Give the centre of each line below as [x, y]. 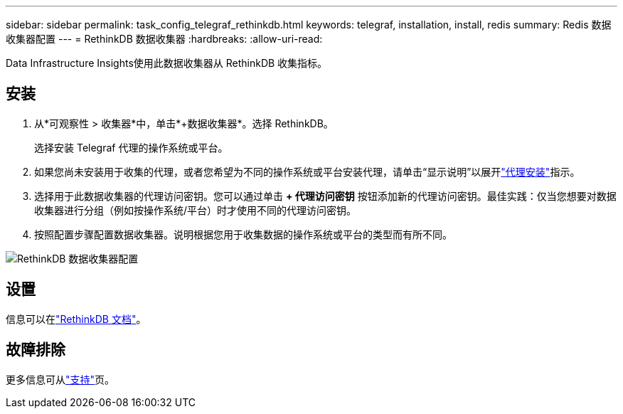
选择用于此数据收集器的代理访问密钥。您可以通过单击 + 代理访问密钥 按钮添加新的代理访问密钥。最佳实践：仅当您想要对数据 [325, 196]
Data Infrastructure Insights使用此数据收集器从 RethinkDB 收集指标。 [167, 63]
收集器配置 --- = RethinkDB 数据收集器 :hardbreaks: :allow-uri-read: [164, 39]
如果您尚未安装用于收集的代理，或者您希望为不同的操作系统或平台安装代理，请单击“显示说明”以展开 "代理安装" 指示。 [307, 171]
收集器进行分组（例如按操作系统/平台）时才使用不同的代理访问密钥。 [196, 210]
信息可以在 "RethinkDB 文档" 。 [76, 319]
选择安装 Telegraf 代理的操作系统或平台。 [131, 147]
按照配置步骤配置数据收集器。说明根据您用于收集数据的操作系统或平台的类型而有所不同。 [243, 234]
